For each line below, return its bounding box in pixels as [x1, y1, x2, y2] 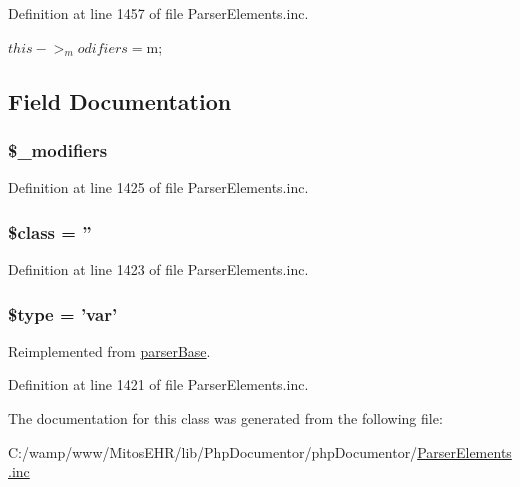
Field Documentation [8, 85, 232, 116]
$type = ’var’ [8, 301, 118, 326]
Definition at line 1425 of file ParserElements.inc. [8, 177, 309, 198]
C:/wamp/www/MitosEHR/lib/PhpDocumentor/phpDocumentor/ [8, 441, 418, 462]
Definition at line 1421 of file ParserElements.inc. [8, 374, 309, 395]
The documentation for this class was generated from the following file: [8, 408, 443, 428]
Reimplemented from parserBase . [8, 340, 211, 361]
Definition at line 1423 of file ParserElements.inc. [8, 259, 309, 279]
